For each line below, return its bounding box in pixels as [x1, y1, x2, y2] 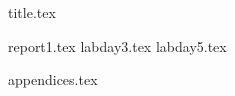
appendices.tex [8, 69, 98, 90]
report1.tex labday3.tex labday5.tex [8, 35, 227, 56]
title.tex [8, 2, 56, 22]
